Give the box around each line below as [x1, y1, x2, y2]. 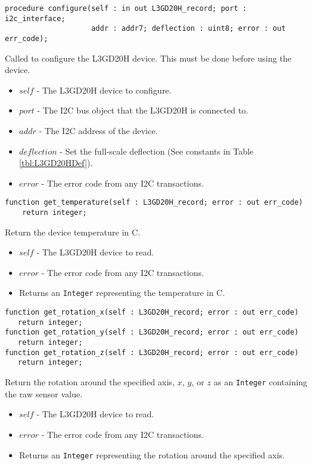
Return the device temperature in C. [5, 225, 141, 238]
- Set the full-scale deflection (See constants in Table [60, 144, 254, 157]
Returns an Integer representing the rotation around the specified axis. [19, 448, 285, 461]
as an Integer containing [214, 376, 308, 388]
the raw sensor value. [5, 387, 83, 400]
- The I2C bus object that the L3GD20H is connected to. [37, 104, 249, 117]
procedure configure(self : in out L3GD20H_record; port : [5, 4, 247, 13]
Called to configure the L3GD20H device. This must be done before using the [5, 51, 291, 64]
